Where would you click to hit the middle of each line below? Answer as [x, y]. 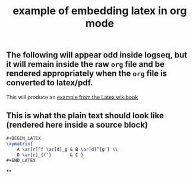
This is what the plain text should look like [85, 116]
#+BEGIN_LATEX [24, 138]
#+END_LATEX [21, 160]
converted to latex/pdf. [50, 83]
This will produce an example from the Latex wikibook [72, 97]
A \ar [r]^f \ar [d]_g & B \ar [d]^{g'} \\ [67, 150]
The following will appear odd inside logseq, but [97, 55]
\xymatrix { [20, 144]
